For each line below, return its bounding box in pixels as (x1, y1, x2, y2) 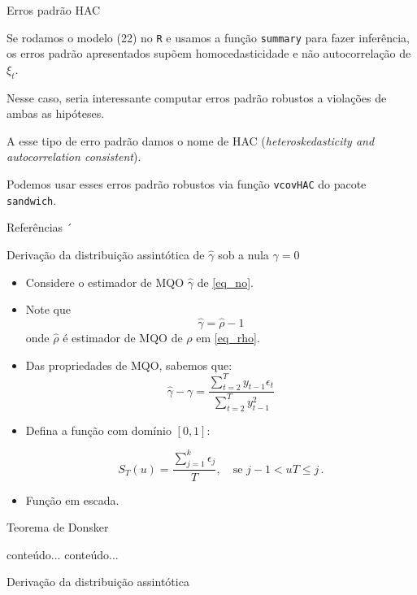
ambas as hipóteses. (7, 105, 105, 122)
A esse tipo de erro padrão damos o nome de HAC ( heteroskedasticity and (7, 132, 375, 149)
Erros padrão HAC (7, 2, 101, 18)
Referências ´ (7, 219, 72, 236)
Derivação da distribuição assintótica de (7, 245, 205, 263)
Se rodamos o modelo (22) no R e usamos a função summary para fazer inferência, (7, 28, 410, 46)
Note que (25, 301, 72, 318)
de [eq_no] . (197, 273, 254, 290)
